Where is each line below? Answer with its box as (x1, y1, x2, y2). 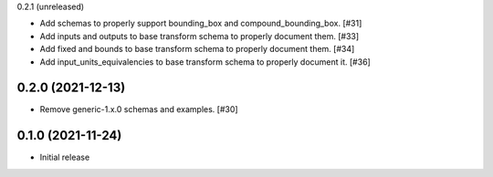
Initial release (39, 151, 90, 163)
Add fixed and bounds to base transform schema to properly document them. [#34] (39, 44, 355, 55)
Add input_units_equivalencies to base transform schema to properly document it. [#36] (39, 56, 372, 68)
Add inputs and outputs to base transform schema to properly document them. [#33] (39, 30, 360, 41)
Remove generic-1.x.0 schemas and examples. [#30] (39, 104, 238, 115)
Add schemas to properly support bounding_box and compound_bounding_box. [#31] (39, 18, 362, 29)
